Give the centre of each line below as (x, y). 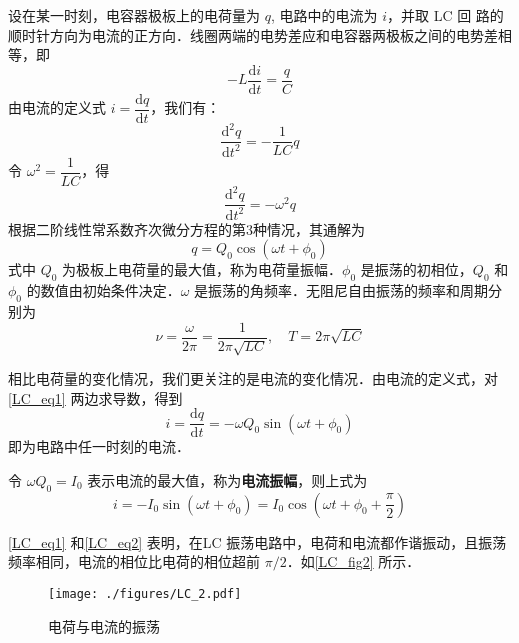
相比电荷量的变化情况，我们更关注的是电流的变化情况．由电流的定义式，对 (253, 378)
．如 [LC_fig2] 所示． (353, 561)
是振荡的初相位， (416, 269)
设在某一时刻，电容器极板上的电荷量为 (134, 15)
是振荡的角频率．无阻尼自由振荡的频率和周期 (341, 290)
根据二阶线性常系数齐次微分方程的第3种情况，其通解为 (186, 228)
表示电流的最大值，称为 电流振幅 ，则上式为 (227, 479)
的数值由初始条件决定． (103, 290)
